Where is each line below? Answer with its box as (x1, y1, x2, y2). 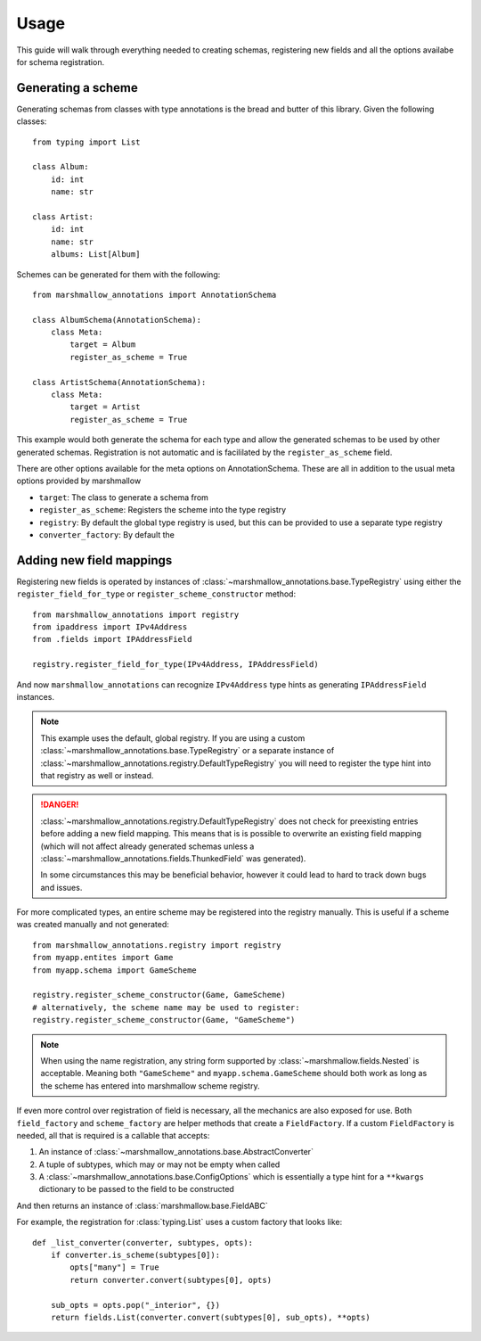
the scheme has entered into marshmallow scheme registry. (40, 1080, 260, 1091)
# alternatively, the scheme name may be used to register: (32, 1002, 300, 1012)
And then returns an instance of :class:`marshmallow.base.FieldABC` (16, 1200, 269, 1211)
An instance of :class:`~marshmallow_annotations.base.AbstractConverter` (38, 1147, 314, 1157)
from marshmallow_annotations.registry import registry (32, 940, 281, 950)
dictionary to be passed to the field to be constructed (38, 1184, 235, 1195)
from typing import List (32, 136, 141, 147)
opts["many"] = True (69, 1263, 159, 1272)
